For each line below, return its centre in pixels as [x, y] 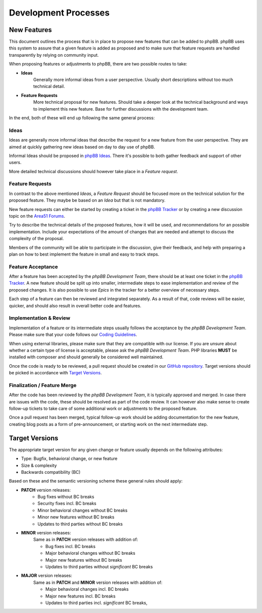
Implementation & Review [40, 318]
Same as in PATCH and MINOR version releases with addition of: [98, 582]
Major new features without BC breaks [84, 560]
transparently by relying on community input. [54, 55]
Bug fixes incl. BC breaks [70, 546]
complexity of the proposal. [36, 239]
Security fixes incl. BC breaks [67, 503]
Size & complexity [39, 465]
